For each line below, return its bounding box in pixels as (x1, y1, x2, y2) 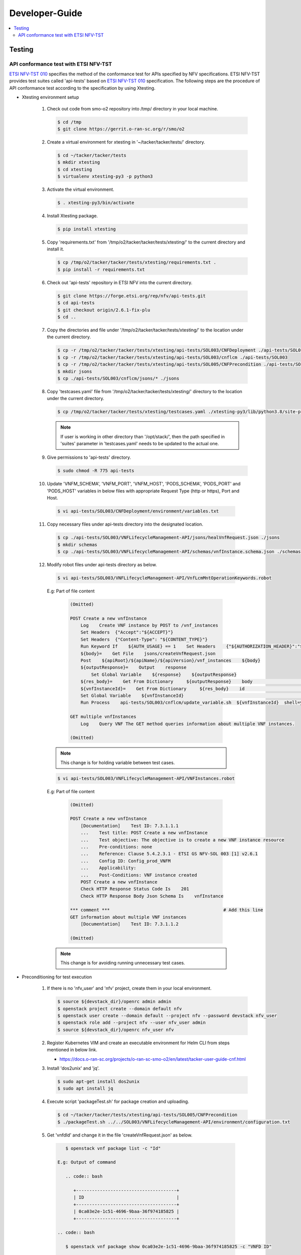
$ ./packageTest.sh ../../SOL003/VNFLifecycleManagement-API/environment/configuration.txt (57, 1119, 290, 1124)
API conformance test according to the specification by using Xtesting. (9, 85, 156, 91)
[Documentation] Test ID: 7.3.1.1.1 (80, 823, 179, 828)
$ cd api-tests (57, 300, 95, 306)
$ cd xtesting (57, 166, 92, 172)
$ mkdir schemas (57, 542, 98, 547)
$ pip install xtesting (57, 226, 116, 232)
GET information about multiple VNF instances (70, 914, 187, 920)
